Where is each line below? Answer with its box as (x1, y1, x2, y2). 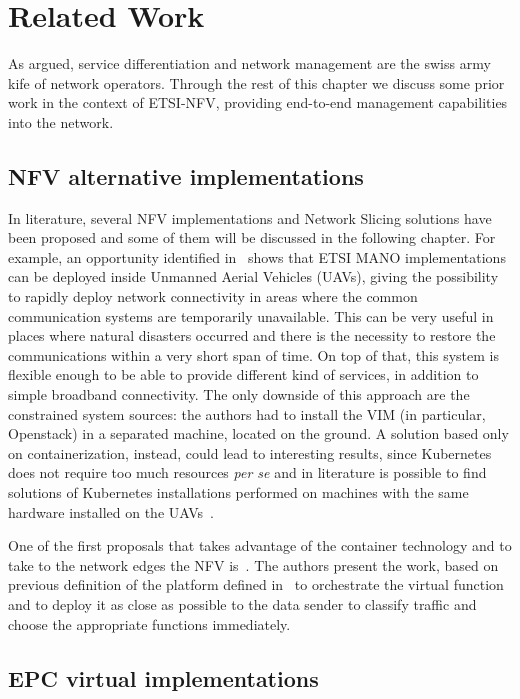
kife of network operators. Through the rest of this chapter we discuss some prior (8, 72, 505, 93)
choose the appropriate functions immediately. (8, 613, 291, 634)
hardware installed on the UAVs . (8, 501, 214, 522)
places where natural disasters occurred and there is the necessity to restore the (8, 325, 496, 346)
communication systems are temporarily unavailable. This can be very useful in (8, 305, 494, 326)
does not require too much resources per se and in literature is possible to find (8, 462, 487, 483)
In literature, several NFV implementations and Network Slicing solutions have (8, 207, 492, 228)
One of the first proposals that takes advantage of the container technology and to (8, 535, 512, 556)
